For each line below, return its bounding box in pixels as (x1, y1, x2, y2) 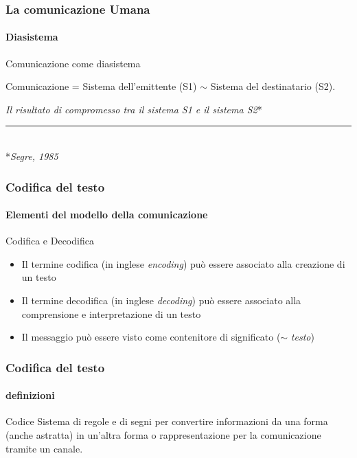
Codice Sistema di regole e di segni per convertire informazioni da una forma (5, 414, 328, 428)
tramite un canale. (5, 441, 83, 455)
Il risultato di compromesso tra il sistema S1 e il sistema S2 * (5, 102, 262, 116)
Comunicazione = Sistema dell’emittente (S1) (5, 79, 197, 93)
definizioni (5, 388, 55, 402)
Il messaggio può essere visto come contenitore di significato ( (21, 330, 281, 344)
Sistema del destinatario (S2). (210, 79, 336, 93)
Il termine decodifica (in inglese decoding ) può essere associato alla (21, 293, 301, 308)
